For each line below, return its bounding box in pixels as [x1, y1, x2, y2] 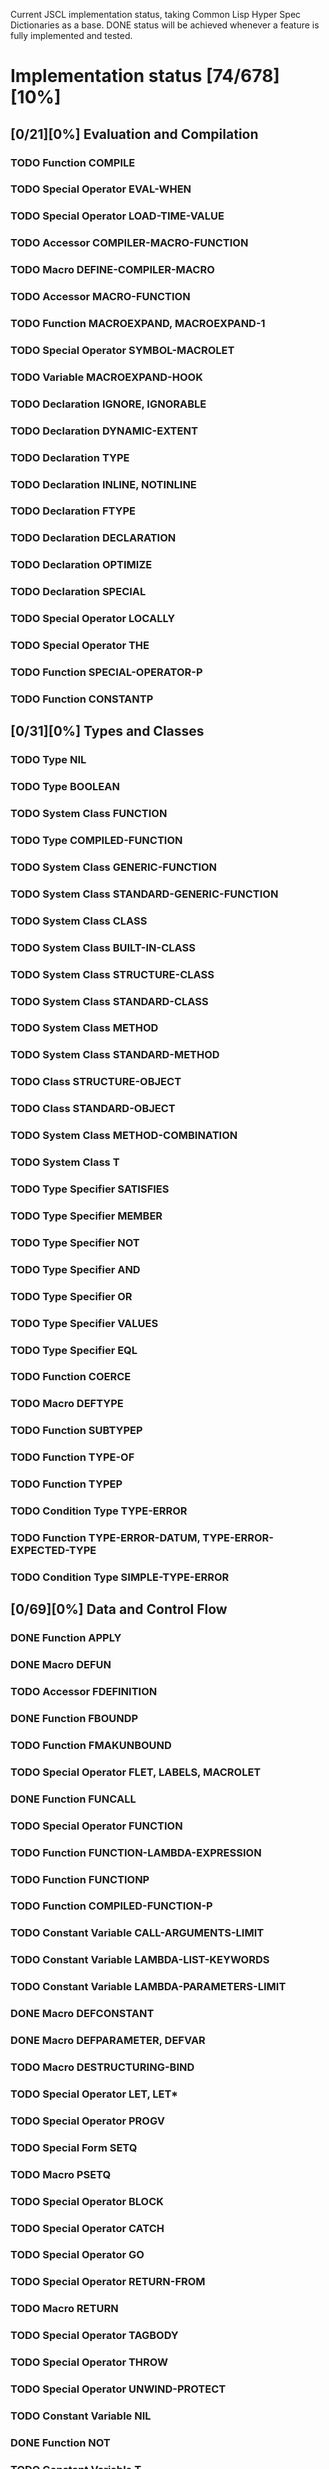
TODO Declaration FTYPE [10, 504, 137, 518]
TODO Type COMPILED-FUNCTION [10, 834, 183, 848]
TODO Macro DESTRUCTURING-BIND [10, 2060, 195, 2074]
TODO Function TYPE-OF [10, 1450, 135, 1464]
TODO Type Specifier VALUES [10, 1316, 159, 1330]
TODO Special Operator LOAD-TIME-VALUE [10, 209, 225, 223]
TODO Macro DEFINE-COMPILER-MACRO [10, 263, 215, 277]
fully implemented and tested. [10, 30, 133, 41]
